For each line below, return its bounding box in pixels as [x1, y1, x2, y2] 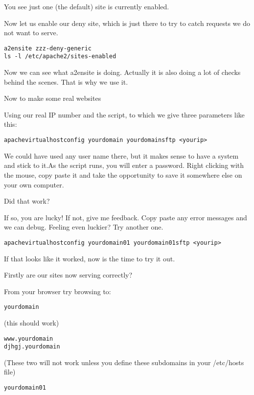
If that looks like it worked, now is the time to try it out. [4, 253, 175, 263]
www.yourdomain [4, 335, 53, 342]
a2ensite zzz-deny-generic [4, 45, 92, 52]
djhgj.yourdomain [4, 343, 60, 350]
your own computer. [4, 179, 64, 189]
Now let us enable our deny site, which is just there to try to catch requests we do [4, 18, 250, 28]
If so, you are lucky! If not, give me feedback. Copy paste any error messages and [4, 212, 247, 222]
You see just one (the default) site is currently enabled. [4, 1, 169, 11]
